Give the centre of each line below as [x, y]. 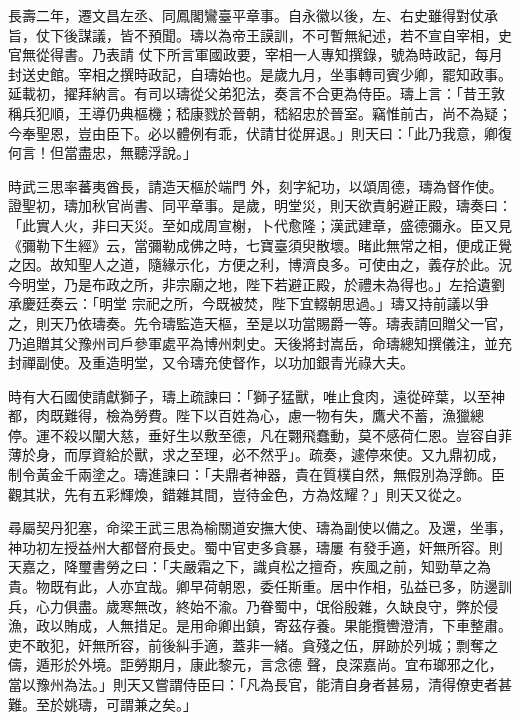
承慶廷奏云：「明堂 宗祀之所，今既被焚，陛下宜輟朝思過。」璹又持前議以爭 [248, 303]
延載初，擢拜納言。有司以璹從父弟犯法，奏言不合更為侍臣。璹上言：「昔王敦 [256, 93]
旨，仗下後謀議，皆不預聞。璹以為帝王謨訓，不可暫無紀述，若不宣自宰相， [253, 34]
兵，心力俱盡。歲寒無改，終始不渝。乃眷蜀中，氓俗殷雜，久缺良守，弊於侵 [253, 605]
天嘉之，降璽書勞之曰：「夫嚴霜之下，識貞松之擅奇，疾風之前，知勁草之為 [249, 566]
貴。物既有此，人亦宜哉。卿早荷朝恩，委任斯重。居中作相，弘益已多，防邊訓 [260, 586]
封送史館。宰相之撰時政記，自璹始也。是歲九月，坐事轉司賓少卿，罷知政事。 [260, 73]
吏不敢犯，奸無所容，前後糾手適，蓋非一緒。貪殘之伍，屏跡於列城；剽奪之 [253, 644]
